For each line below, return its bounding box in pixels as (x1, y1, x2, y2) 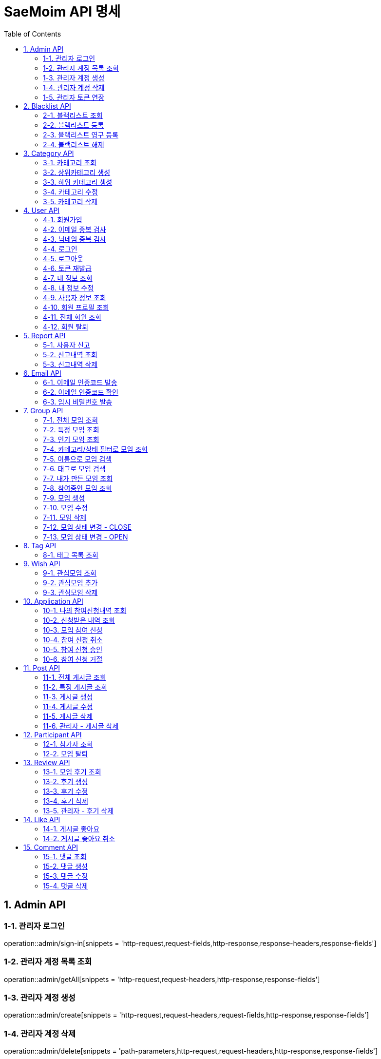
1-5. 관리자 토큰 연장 (43, 93, 105, 101)
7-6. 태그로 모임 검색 (43, 464, 106, 473)
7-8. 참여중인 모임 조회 (43, 483, 112, 492)
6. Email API (23, 368, 61, 377)
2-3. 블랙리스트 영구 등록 (43, 130, 118, 139)
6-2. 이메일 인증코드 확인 (43, 387, 118, 396)
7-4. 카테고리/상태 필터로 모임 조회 (43, 444, 148, 453)
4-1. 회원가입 (43, 215, 82, 224)
